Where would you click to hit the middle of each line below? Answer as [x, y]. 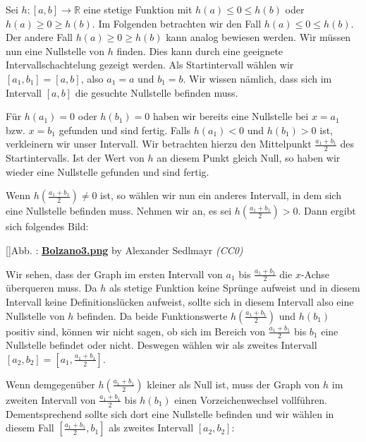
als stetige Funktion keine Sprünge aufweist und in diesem [234, 288]
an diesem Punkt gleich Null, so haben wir [249, 158]
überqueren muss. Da [51, 288]
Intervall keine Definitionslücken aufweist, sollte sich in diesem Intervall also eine [180, 301]
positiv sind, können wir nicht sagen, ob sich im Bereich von [136, 331]
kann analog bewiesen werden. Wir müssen [258, 37]
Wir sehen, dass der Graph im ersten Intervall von [114, 274]
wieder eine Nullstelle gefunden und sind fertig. [108, 171]
